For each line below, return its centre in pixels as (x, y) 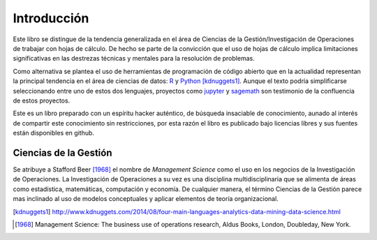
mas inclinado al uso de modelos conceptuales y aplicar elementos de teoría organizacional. (146, 199)
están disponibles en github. (53, 133)
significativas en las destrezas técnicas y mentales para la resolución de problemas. (134, 59)
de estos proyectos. (42, 100)
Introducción (51, 18)
